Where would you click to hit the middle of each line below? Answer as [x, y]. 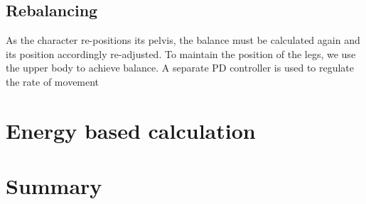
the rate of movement [53, 81]
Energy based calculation [131, 130]
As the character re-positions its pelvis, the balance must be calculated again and [183, 40]
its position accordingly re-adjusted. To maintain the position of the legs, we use [181, 53]
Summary [54, 186]
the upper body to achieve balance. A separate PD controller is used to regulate [180, 68]
